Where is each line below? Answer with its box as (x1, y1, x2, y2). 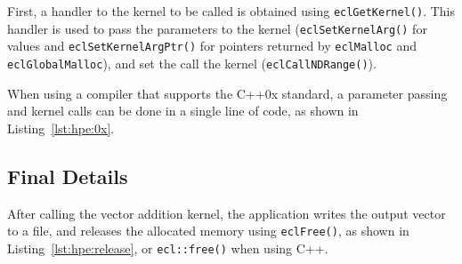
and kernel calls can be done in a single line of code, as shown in (7, 101, 359, 120)
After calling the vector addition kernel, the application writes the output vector (7, 204, 446, 222)
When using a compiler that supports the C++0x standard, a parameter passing (7, 84, 448, 102)
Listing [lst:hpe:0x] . (7, 118, 115, 137)
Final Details (7, 162, 128, 189)
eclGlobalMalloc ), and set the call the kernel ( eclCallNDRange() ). (7, 53, 377, 72)
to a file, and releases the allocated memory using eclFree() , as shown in (7, 221, 409, 240)
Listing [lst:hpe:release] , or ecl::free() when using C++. (7, 238, 328, 257)
